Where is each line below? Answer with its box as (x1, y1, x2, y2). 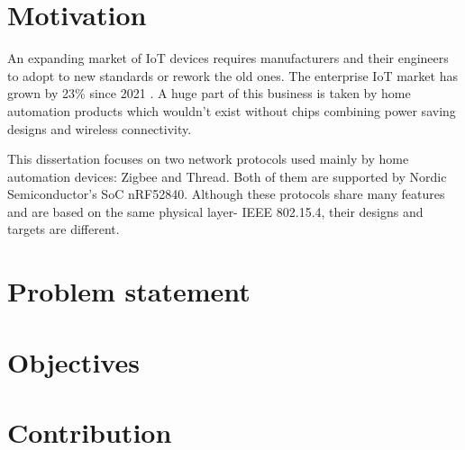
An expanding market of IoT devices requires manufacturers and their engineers (7, 49, 449, 67)
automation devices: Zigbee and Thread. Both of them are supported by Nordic (7, 166, 447, 185)
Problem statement (7, 273, 251, 310)
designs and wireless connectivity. (7, 119, 192, 138)
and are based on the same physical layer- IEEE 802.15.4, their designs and (7, 202, 424, 220)
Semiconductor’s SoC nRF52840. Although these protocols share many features (7, 184, 445, 203)
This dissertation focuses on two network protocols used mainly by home (7, 149, 409, 168)
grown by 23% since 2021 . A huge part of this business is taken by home (7, 84, 411, 103)
